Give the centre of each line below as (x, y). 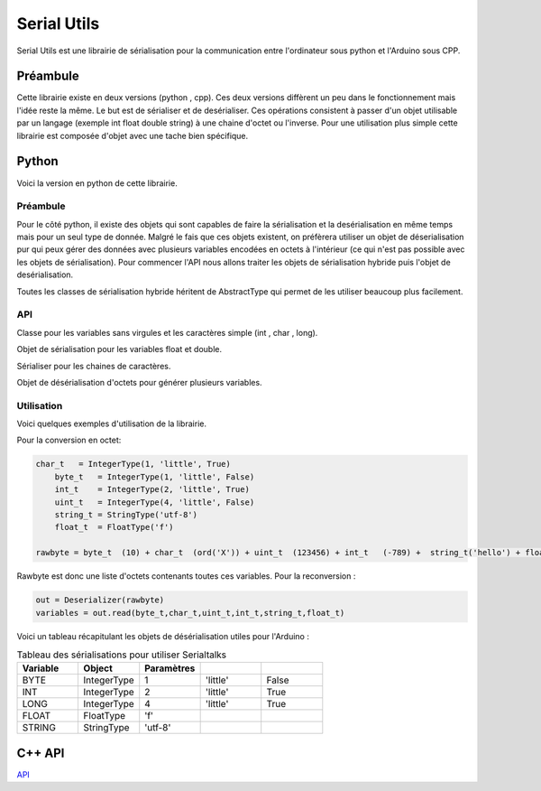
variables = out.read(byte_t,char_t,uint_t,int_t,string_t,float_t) (190, 613)
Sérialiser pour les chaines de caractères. (94, 366)
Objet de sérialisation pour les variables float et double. (119, 349)
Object (98, 668)
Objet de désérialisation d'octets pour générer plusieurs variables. (139, 382)
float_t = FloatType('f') (115, 527)
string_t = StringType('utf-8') (126, 515)
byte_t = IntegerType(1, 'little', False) (155, 477)
